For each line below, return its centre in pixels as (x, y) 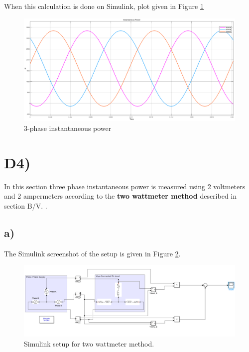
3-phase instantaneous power (68, 128)
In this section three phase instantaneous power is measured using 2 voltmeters (125, 186)
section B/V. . (26, 205)
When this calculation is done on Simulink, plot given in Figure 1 (104, 6)
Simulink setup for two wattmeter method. (89, 343)
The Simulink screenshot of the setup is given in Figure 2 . (92, 253)
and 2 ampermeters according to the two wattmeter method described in (121, 196)
